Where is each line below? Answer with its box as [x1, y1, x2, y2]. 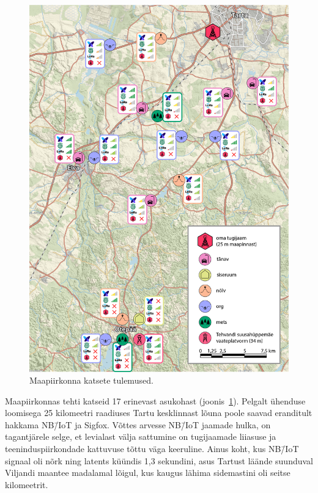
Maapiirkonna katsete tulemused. [29, 374, 153, 387]
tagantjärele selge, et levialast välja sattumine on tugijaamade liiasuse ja [5, 430, 276, 443]
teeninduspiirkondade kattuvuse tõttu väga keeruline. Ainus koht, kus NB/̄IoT [5, 442, 299, 455]
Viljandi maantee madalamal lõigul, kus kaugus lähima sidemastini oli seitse [5, 466, 290, 479]
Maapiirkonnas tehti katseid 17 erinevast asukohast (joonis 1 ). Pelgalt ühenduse [5, 394, 306, 407]
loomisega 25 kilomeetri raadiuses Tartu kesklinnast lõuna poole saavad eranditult [5, 406, 312, 419]
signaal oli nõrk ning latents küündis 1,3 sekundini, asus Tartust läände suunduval [5, 454, 313, 467]
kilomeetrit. [5, 478, 48, 491]
